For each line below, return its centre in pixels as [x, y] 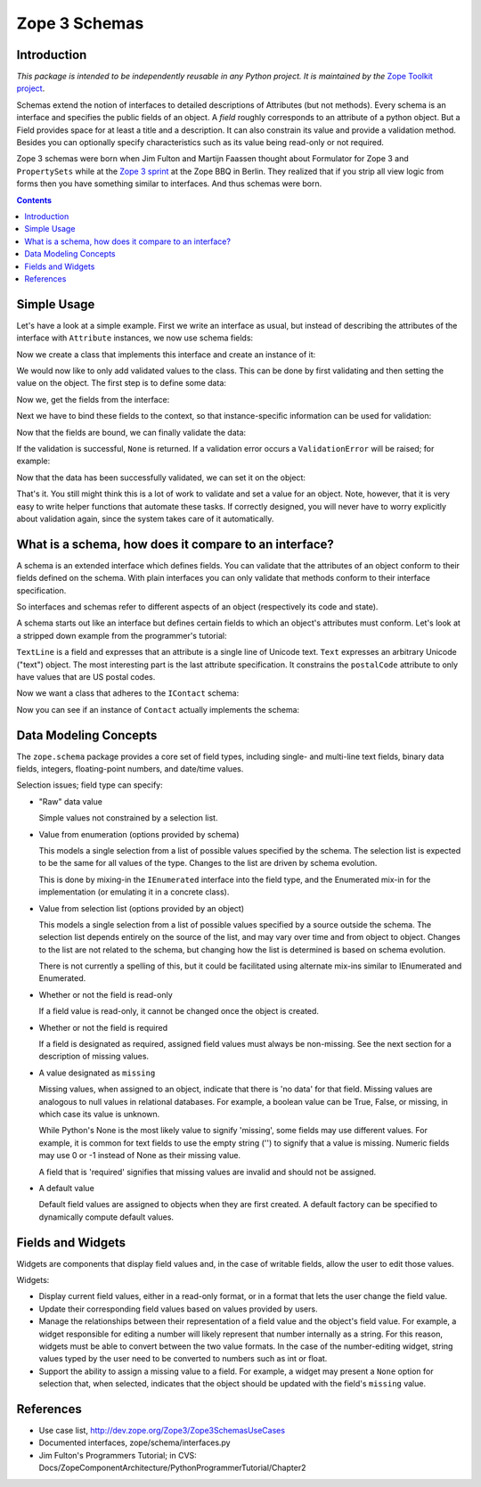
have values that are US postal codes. [86, 676]
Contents [34, 200]
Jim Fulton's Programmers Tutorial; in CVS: [118, 1455]
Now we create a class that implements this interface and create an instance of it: [166, 354]
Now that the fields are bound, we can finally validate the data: [131, 432]
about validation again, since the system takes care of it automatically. [145, 519]
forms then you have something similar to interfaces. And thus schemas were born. [169, 184]
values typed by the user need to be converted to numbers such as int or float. [183, 1359]
